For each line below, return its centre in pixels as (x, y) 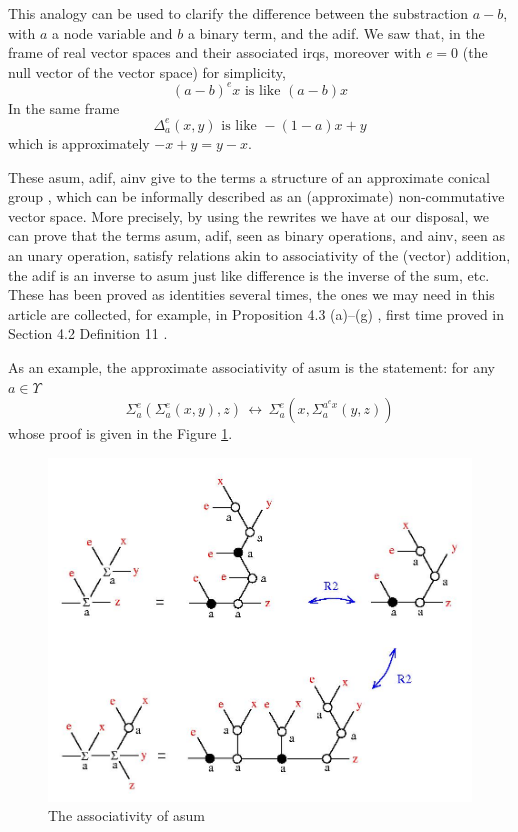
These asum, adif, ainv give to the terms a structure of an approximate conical (249, 176)
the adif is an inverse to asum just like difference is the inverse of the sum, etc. (249, 274)
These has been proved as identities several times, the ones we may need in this (251, 294)
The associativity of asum (126, 815)
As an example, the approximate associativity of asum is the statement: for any (252, 366)
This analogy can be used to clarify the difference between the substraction (238, 13)
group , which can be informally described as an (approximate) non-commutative (256, 196)
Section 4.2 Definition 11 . (88, 333)
